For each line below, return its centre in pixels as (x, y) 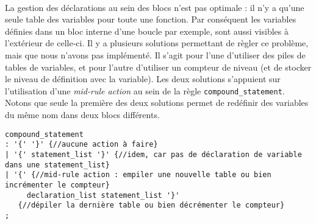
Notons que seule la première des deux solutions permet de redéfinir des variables (157, 103)
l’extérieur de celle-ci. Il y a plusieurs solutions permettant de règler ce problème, (157, 43)
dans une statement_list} (57, 165)
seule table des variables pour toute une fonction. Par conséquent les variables (151, 19)
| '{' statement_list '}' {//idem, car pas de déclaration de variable (153, 154)
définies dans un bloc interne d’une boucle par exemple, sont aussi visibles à (147, 31)
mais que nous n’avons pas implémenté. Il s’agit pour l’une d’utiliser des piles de (155, 54)
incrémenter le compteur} (57, 185)
